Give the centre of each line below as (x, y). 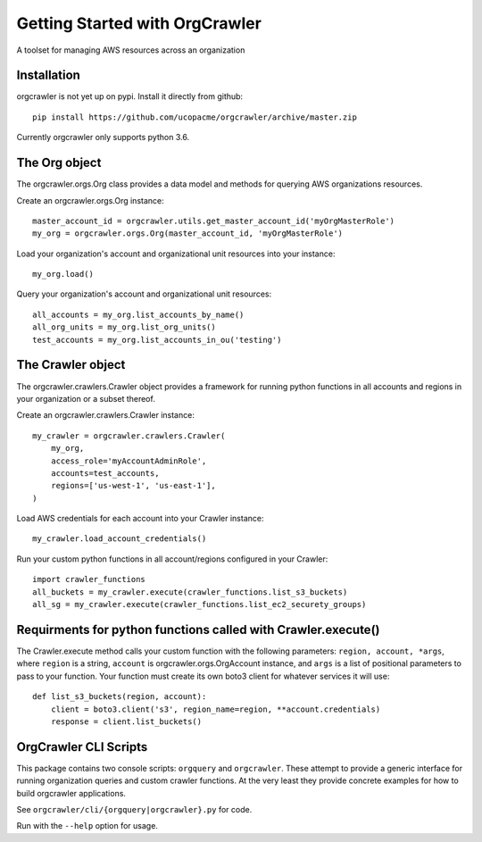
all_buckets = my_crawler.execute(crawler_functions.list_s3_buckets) (190, 592)
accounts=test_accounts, (105, 473)
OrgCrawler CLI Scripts (82, 747)
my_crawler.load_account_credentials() (120, 539)
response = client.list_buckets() (126, 721)
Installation (48, 75)
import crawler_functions (89, 579)
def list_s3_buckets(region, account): (120, 697)
